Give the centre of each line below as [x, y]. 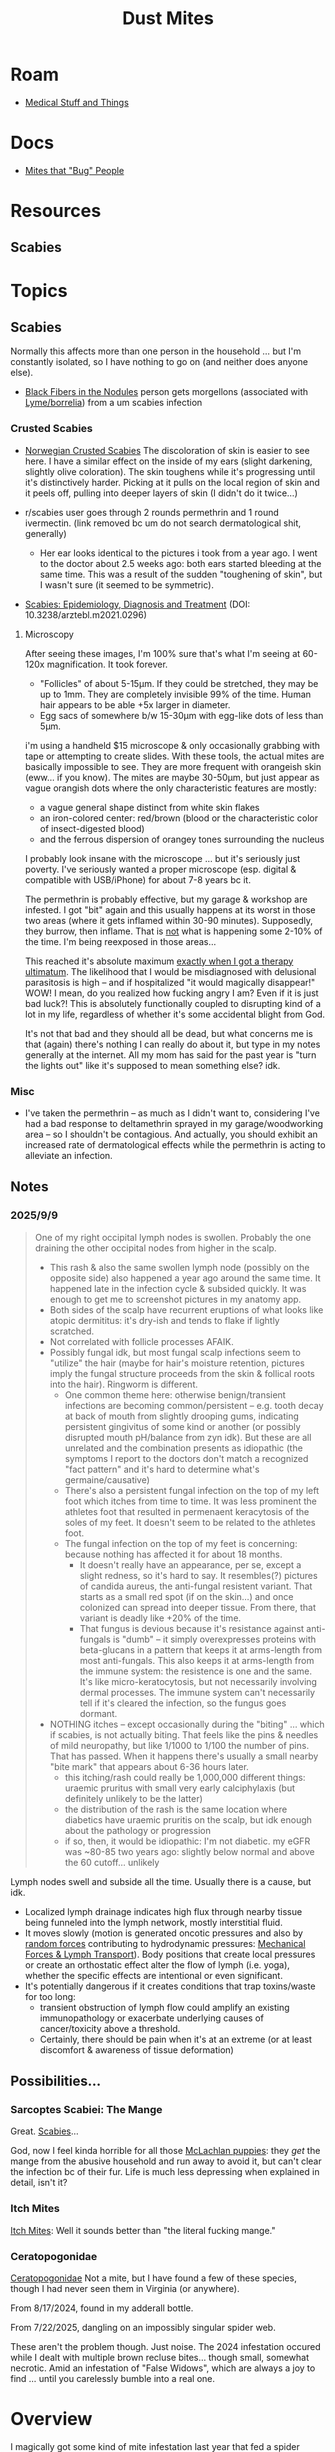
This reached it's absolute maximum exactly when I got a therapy [159, 961]
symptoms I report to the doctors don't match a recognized [186, 1458]
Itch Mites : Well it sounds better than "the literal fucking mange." [143, 2230]
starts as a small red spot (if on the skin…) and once [186, 1596]
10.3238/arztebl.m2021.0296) [86, 614]
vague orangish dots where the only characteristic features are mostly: [170, 788]
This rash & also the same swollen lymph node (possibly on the [179, 1267]
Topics [39, 290]
